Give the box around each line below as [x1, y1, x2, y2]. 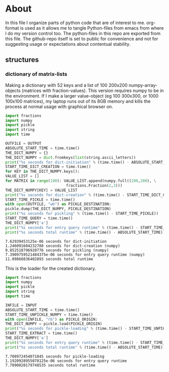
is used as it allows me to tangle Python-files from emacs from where [20, 25, 164, 31]
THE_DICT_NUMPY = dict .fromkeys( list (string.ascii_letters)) [5, 155, 136, 160]
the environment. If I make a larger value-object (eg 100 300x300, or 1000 [5, 92, 159, 99]
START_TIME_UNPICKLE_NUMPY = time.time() [5, 312, 94, 317]
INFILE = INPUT [5, 303, 37, 308]
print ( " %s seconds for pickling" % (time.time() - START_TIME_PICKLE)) [5, 211, 158, 216]
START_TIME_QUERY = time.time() [5, 216, 73, 221]
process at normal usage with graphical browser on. [5, 104, 113, 110]
